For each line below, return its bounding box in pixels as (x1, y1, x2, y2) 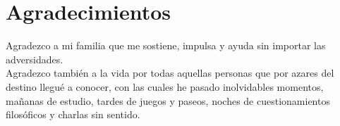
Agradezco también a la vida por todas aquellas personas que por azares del (6, 65, 334, 80)
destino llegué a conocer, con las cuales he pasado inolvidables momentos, (6, 79, 324, 94)
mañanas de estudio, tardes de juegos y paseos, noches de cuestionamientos (6, 93, 330, 108)
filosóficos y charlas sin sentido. (6, 107, 140, 122)
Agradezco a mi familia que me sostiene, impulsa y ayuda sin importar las (6, 38, 326, 53)
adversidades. (6, 51, 63, 66)
